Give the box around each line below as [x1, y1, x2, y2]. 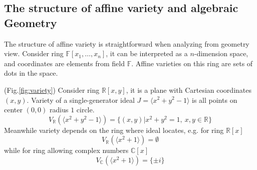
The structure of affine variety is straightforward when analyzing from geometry [4, 38, 249, 49]
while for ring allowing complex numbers [4, 145, 129, 155]
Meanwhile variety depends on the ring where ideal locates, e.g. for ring [4, 124, 224, 135]
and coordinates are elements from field [4, 58, 125, 68]
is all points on [192, 94, 237, 105]
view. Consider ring [4, 48, 64, 59]
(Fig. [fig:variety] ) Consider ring [4, 84, 100, 95]
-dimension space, [194, 48, 248, 59]
